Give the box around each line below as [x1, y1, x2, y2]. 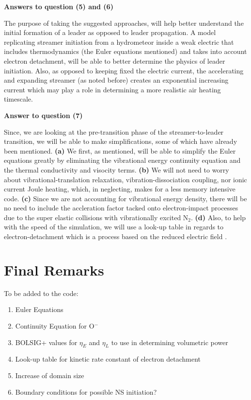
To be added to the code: [4, 288, 78, 298]
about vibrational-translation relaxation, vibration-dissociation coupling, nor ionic [4, 174, 247, 184]
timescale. [4, 94, 33, 104]
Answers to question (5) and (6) [4, 1, 113, 11]
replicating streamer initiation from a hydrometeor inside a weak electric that [4, 36, 234, 47]
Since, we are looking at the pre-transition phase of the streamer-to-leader [4, 126, 224, 137]
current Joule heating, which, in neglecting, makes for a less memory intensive [4, 184, 235, 194]
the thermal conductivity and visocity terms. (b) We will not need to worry [4, 164, 229, 174]
